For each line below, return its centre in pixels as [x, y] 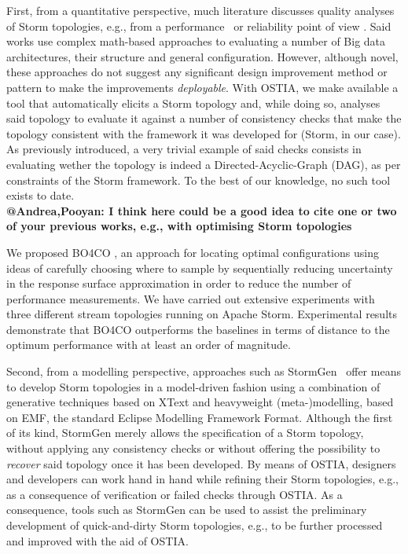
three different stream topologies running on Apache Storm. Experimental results [202, 314]
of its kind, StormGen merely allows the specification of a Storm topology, [185, 433]
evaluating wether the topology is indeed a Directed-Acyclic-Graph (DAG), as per [204, 164]
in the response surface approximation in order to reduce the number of [179, 283]
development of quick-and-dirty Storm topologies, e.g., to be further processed [195, 525]
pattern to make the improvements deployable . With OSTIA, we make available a [202, 87]
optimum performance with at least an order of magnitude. [149, 345]
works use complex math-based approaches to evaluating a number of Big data [196, 41]
